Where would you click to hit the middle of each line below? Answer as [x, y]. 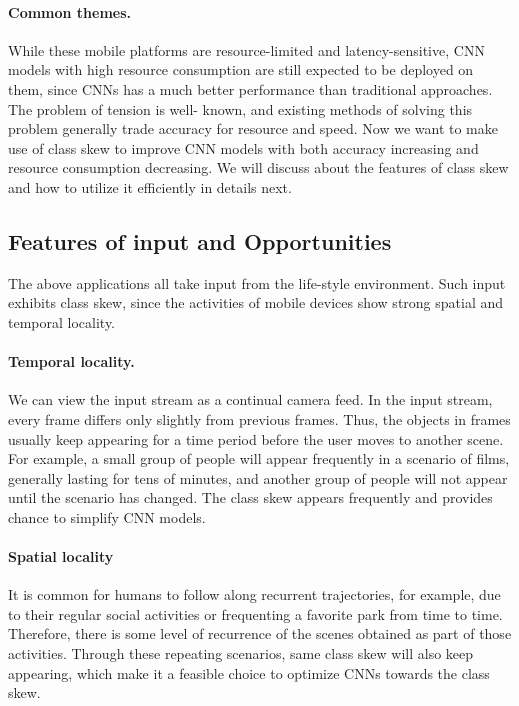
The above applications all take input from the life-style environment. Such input [257, 282]
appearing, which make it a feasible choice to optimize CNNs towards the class [249, 672]
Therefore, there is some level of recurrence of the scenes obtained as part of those [260, 633]
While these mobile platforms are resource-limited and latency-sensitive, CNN [246, 49]
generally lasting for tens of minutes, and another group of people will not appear [258, 477]
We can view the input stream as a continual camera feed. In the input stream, [250, 399]
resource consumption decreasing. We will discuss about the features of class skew [258, 167]
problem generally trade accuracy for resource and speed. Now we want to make [253, 128]
